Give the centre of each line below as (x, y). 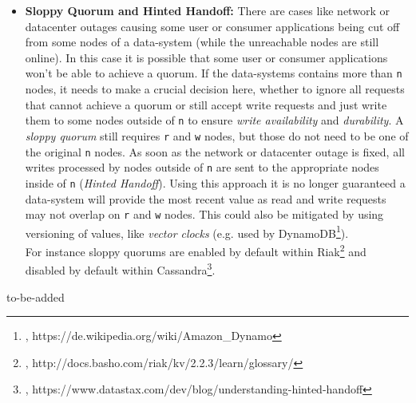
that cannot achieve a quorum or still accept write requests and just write (206, 104)
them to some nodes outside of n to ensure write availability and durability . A (214, 120)
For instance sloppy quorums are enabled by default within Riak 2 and (196, 250)
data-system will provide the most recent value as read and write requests (206, 198)
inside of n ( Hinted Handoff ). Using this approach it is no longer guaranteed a (215, 182)
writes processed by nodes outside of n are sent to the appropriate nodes (202, 167)
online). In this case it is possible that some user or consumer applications (206, 57)
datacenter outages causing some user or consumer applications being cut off (212, 26)
